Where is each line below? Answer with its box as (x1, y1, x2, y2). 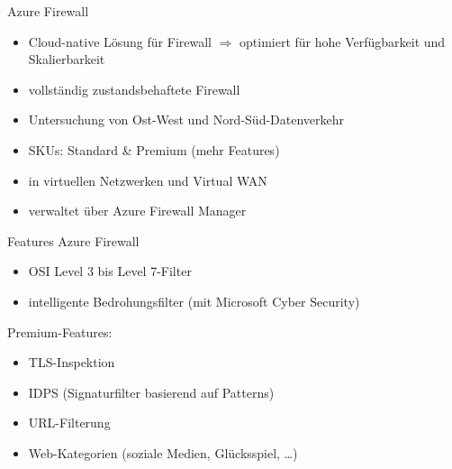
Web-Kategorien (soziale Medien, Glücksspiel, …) (28, 443, 298, 462)
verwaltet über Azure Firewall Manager (28, 201, 247, 220)
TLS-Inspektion (28, 353, 115, 372)
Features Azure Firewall (7, 231, 140, 250)
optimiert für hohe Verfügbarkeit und (240, 32, 446, 51)
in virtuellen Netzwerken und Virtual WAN (28, 170, 267, 189)
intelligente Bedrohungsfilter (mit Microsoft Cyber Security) (28, 291, 360, 310)
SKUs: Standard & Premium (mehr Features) (28, 140, 280, 159)
